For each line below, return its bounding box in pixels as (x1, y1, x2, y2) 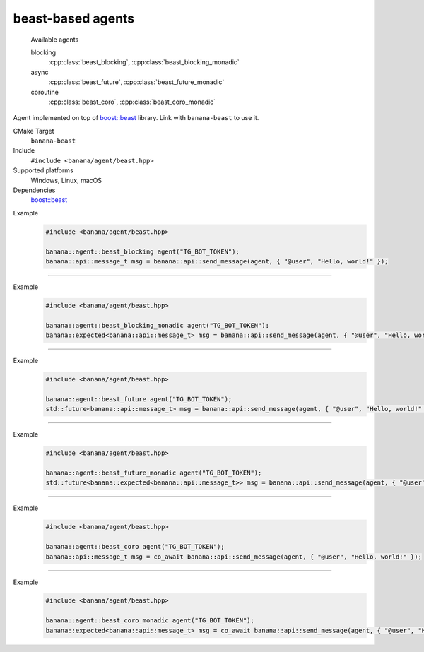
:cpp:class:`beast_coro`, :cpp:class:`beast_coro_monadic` (48, 97, 216, 106)
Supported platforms (13, 166, 73, 174)
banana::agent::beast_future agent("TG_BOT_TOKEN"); (45, 395, 232, 403)
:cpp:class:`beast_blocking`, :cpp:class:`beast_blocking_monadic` (48, 58, 240, 66)
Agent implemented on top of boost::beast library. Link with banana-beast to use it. (13, 114, 259, 122)
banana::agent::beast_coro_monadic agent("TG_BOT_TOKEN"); (45, 617, 254, 624)
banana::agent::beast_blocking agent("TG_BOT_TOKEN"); (45, 247, 240, 256)
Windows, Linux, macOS (30, 176, 102, 184)
